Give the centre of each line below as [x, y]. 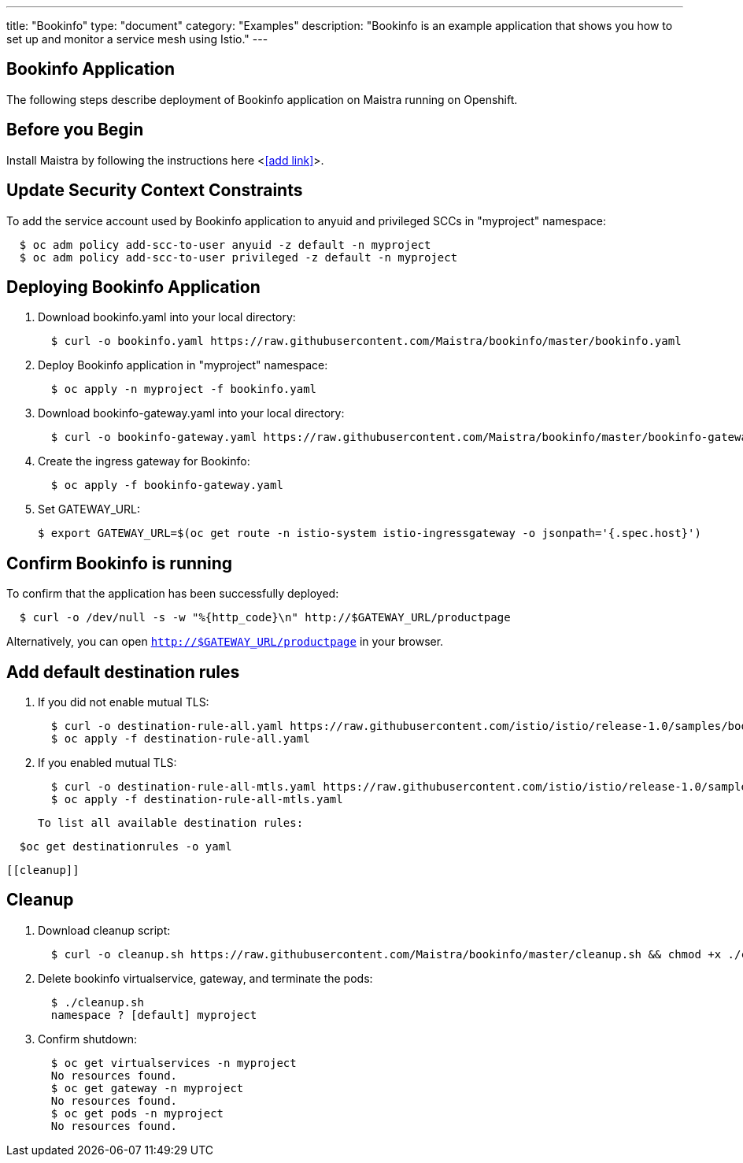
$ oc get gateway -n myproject [147, 1088]
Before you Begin [75, 130]
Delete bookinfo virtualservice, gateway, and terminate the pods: [205, 978]
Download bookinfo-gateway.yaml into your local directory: [191, 413]
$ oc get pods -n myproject [137, 1113]
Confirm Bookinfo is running [120, 563]
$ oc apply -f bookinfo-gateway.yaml [167, 485]
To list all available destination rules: [171, 823]
